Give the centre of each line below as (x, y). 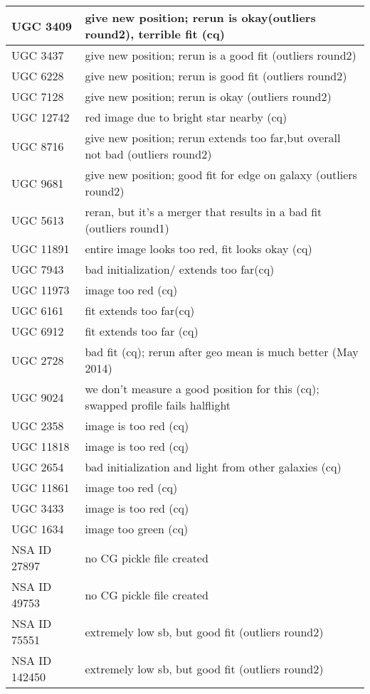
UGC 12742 (41, 117)
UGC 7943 (38, 269)
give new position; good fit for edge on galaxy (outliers (221, 175)
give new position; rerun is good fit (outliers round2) (216, 76)
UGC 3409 (42, 26)
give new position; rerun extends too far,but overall (213, 138)
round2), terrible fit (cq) (155, 34)
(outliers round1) (127, 228)
